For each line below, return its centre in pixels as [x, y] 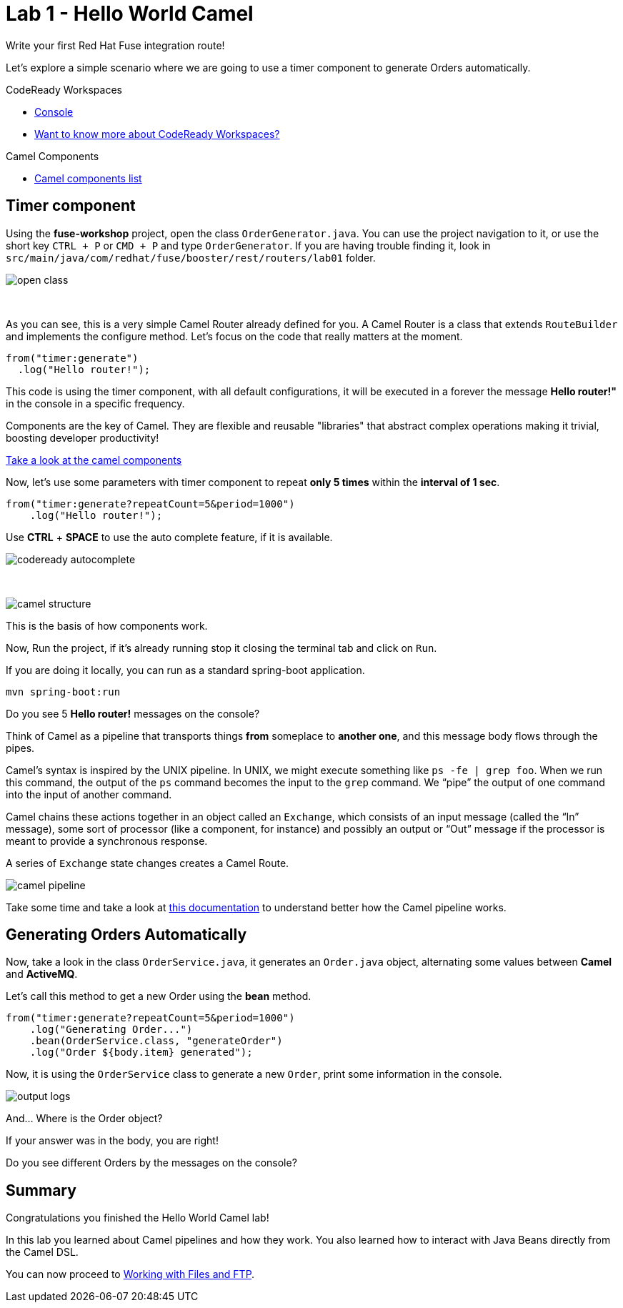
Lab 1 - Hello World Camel [130, 14]
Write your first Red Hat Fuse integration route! [115, 45]
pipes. [20, 748]
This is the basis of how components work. [107, 625]
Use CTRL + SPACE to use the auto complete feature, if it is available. [169, 537]
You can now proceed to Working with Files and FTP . [130, 1274]
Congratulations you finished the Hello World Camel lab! [138, 1218]
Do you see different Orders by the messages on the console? [151, 1163]
